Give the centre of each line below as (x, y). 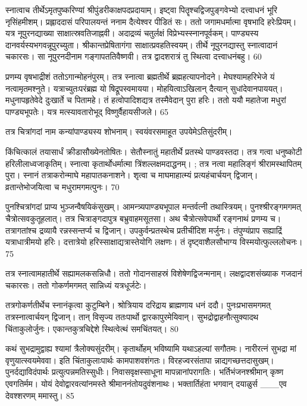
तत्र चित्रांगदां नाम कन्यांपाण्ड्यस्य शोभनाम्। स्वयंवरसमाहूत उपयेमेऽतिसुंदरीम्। (119, 131)
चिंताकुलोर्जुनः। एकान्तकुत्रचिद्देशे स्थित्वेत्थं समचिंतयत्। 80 (92, 328)
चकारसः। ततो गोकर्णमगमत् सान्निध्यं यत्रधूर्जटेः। (76, 285)
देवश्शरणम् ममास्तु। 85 (40, 395)
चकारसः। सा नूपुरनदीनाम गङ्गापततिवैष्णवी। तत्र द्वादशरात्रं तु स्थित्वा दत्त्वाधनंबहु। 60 (134, 56)
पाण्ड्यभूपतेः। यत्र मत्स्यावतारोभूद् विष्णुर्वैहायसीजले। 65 (87, 111)
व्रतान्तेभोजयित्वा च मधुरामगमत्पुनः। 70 (62, 186)
